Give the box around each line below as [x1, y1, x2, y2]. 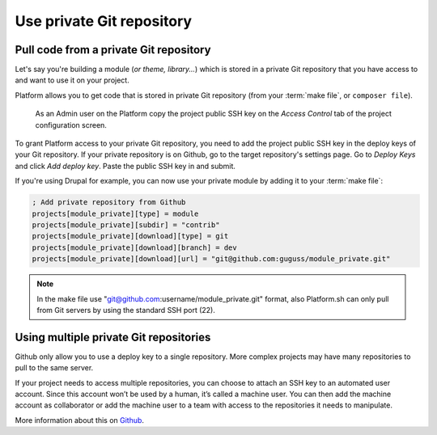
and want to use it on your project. [15, 75, 129, 85]
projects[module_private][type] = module [32, 209, 199, 218]
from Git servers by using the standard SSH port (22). [36, 305, 216, 315]
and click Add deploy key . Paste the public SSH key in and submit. [15, 161, 236, 171]
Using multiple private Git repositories [15, 330, 211, 344]
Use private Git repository [15, 12, 193, 30]
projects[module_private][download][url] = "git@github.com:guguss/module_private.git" [32, 255, 391, 264]
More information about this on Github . [15, 415, 145, 424]
